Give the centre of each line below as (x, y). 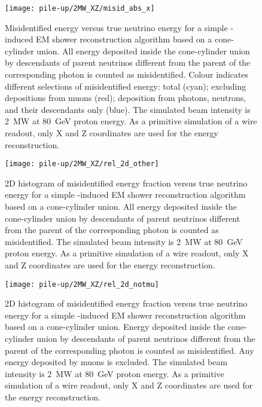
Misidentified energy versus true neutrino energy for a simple (116, 27)
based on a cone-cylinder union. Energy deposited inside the (115, 327)
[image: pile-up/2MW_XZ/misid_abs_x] (80, 8)
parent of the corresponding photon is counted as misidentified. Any (130, 350)
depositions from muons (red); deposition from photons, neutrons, (126, 98)
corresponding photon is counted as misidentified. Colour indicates (127, 74)
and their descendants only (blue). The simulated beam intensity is (128, 109)
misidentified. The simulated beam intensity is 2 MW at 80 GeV (124, 241)
